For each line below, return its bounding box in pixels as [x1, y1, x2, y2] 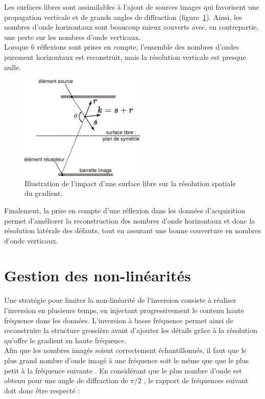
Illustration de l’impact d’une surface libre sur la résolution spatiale [25, 178, 236, 188]
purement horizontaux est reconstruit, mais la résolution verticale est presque [4, 51, 246, 62]
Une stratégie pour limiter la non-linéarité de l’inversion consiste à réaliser [4, 295, 236, 305]
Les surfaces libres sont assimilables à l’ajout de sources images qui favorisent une [4, 2, 259, 12]
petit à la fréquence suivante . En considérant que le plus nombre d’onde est [4, 365, 242, 375]
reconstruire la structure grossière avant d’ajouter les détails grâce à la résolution [4, 325, 257, 336]
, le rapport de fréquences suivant [143, 375, 249, 386]
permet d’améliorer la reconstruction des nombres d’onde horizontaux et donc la [4, 215, 255, 226]
